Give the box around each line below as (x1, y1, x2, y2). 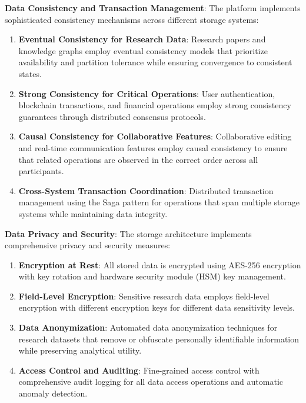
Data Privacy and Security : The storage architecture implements (5, 227, 252, 239)
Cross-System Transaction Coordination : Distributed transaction (18, 184, 274, 196)
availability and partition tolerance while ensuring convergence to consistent (18, 56, 292, 68)
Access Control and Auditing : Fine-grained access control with (18, 364, 260, 376)
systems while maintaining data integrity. (18, 207, 168, 219)
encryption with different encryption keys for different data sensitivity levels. (18, 301, 295, 314)
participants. (18, 165, 64, 177)
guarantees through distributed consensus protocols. (18, 110, 206, 122)
